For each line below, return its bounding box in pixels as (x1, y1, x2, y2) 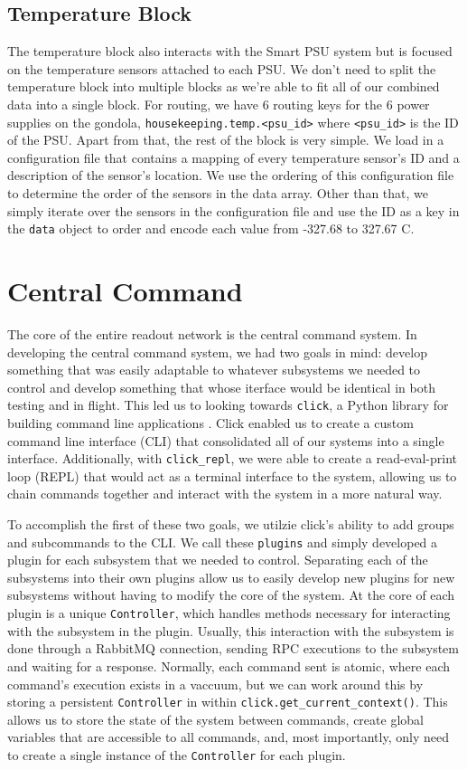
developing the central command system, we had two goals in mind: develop (7, 342, 427, 361)
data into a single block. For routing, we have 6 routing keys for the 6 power (7, 94, 430, 113)
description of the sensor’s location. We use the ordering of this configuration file (7, 166, 454, 185)
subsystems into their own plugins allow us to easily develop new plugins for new (7, 567, 455, 586)
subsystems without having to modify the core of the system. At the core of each (7, 585, 455, 604)
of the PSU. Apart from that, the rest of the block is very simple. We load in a (7, 130, 444, 149)
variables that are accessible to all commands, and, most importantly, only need (7, 727, 449, 746)
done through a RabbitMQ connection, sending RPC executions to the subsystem (7, 639, 459, 658)
